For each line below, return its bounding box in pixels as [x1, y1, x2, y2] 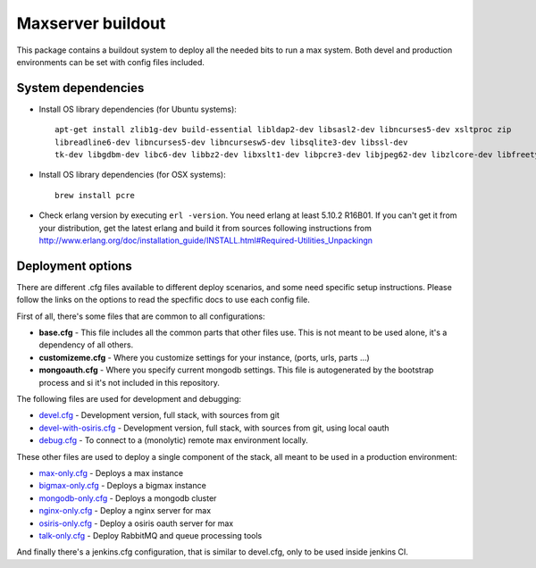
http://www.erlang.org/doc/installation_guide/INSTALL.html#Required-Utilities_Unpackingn [38, 235, 373, 246]
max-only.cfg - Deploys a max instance [38, 467, 184, 478]
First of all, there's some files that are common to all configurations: [16, 311, 265, 322]
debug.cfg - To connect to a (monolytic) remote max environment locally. [38, 435, 308, 446]
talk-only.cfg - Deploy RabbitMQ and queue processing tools [38, 530, 263, 540]
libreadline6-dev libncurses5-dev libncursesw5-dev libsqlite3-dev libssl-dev [54, 137, 408, 147]
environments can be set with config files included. [16, 56, 205, 67]
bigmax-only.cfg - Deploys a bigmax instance [38, 480, 207, 491]
